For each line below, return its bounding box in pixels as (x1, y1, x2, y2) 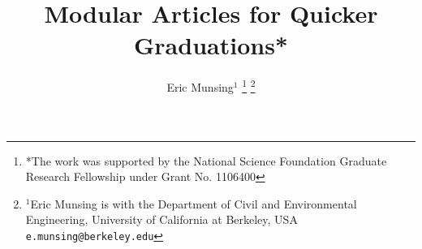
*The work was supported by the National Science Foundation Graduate (25, 152, 387, 169)
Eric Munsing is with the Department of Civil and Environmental (30, 195, 357, 212)
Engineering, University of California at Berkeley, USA (25, 211, 298, 228)
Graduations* (134, 28, 288, 62)
